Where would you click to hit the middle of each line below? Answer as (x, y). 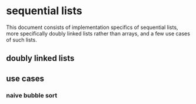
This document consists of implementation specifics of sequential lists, (92, 27)
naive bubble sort (32, 95)
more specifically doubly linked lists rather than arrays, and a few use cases (98, 33)
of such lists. (21, 40)
